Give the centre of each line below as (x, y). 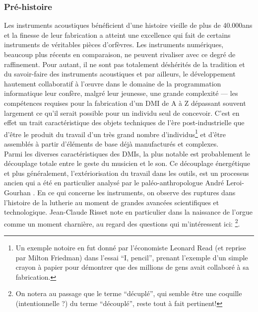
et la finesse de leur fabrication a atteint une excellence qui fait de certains (117, 35)
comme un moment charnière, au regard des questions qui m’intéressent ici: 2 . (122, 223)
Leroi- (235, 183)
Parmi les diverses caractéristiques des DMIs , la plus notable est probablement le (127, 153)
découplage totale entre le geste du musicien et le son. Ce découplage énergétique (127, 163)
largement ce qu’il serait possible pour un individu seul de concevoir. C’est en (122, 113)
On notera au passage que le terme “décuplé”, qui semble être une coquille (129, 293)
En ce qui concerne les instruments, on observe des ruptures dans (136, 192)
